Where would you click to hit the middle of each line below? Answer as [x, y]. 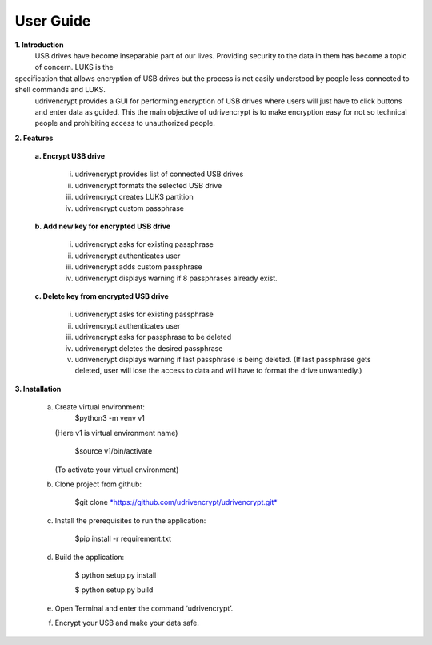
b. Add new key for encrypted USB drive [103, 226]
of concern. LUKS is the [74, 67]
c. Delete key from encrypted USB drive [102, 296]
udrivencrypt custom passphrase [129, 208]
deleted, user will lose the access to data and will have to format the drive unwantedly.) [218, 371]
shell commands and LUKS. [60, 90]
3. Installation [38, 389]
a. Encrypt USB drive [70, 156]
